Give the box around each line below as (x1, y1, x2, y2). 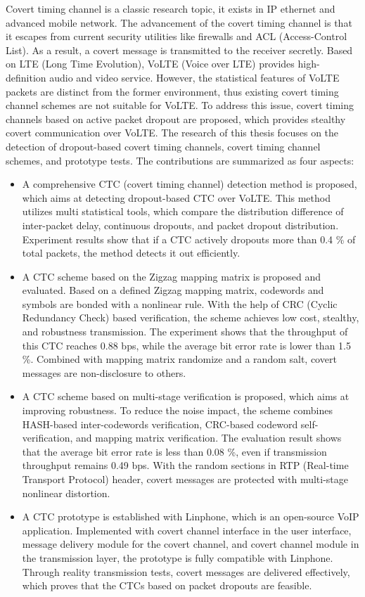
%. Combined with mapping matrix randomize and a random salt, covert (22, 352, 337, 366)
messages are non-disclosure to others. (22, 365, 186, 380)
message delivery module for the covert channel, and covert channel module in (22, 537, 359, 551)
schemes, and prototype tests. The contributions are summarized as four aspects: (6, 153, 354, 167)
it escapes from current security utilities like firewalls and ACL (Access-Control (6, 29, 347, 44)
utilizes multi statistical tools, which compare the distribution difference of (22, 204, 344, 219)
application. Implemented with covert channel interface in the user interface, (22, 522, 352, 537)
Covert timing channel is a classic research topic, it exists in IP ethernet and (6, 1, 335, 15)
